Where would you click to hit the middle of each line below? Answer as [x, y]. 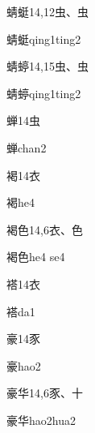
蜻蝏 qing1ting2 [44, 93]
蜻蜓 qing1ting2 [44, 39]
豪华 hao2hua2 [41, 420]
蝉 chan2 [27, 147]
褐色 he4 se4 [36, 257]
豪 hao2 [24, 365]
